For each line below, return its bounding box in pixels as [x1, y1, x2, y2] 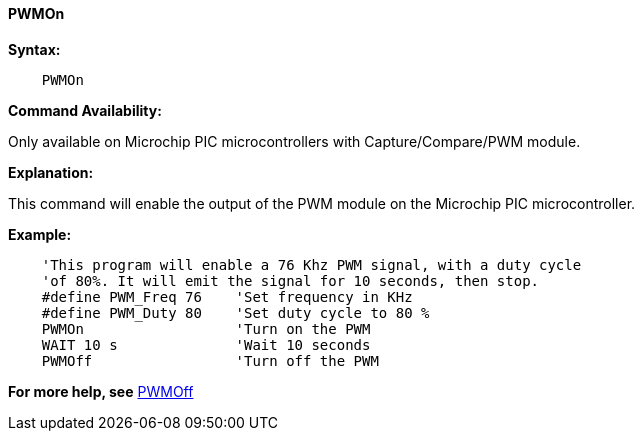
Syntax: [8, 40, 61, 58]
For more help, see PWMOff [8, 382, 194, 400]
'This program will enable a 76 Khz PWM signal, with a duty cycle [41, 256, 582, 273]
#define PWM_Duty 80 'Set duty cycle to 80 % [41, 304, 430, 321]
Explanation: [8, 163, 94, 181]
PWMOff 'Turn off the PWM [41, 352, 379, 369]
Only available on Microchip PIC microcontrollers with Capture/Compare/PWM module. [8, 132, 581, 150]
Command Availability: [8, 101, 162, 119]
